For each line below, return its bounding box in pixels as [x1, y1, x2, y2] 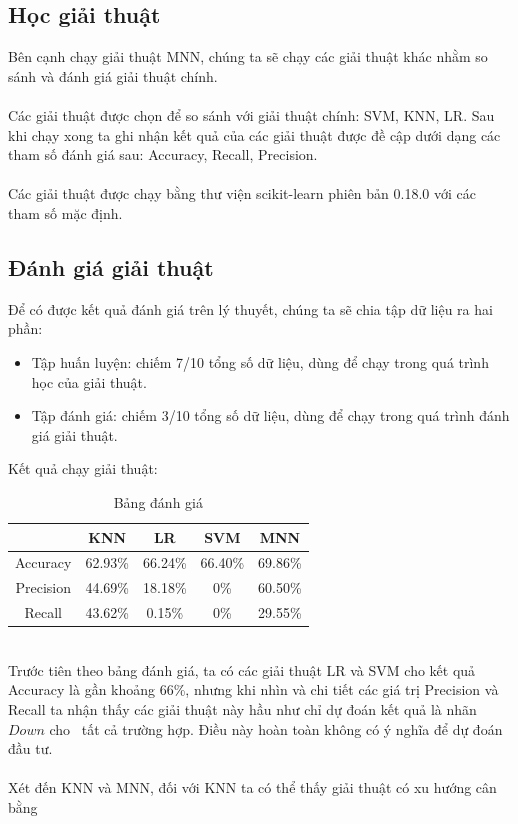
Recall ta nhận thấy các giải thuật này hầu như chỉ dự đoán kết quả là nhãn [8, 698, 477, 719]
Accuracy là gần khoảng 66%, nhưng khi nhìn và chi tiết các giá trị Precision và [8, 679, 499, 700]
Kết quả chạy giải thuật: [8, 458, 158, 479]
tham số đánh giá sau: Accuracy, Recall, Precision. [8, 144, 318, 165]
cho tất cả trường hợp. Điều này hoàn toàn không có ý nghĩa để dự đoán [49, 718, 503, 739]
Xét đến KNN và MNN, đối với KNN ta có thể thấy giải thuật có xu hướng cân [8, 777, 497, 798]
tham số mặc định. [8, 202, 123, 223]
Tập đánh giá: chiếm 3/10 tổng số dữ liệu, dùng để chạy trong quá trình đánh [31, 405, 510, 426]
